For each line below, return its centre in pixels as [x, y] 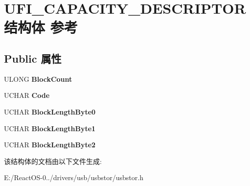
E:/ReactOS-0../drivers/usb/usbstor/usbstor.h [74, 177]
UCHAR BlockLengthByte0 [50, 111]
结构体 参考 [41, 27]
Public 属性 [33, 58]
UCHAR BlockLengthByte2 [50, 145]
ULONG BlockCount [38, 79]
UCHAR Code [27, 95]
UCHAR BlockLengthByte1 [50, 128]
